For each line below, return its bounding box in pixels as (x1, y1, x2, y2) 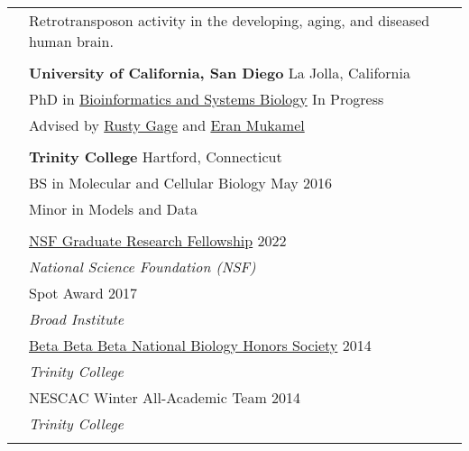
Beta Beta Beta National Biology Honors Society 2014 (29, 335, 372, 355)
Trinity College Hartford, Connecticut (29, 146, 282, 167)
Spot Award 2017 (29, 282, 138, 303)
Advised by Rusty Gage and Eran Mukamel (29, 115, 305, 135)
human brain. (29, 31, 114, 51)
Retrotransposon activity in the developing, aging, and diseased (29, 10, 430, 31)
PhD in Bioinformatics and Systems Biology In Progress (29, 88, 384, 109)
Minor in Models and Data (29, 198, 198, 219)
